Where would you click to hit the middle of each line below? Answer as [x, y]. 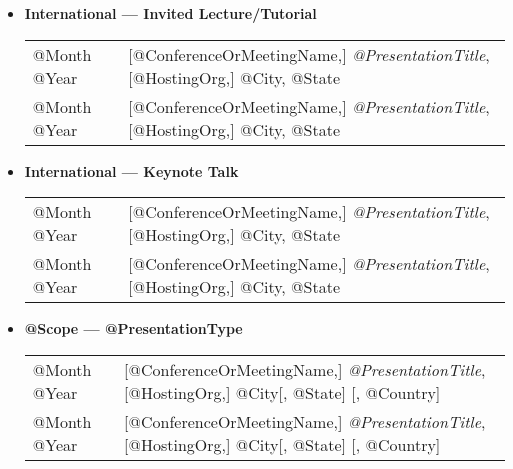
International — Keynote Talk [131, 170]
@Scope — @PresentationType [133, 328]
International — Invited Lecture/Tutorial [170, 13]
